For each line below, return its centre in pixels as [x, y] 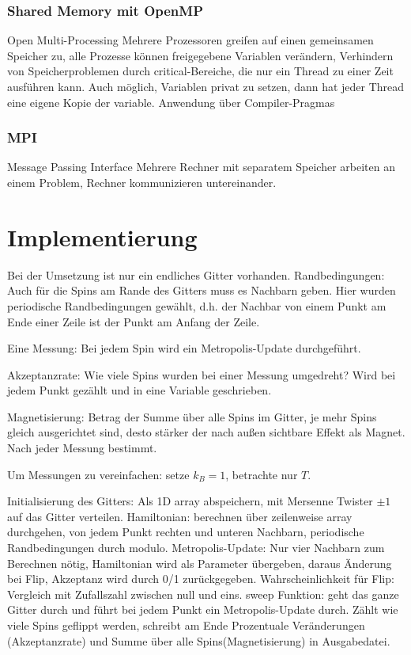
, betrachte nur [262, 474]
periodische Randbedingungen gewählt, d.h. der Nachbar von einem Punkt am [197, 305]
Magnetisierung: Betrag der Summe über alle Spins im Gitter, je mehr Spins [192, 416]
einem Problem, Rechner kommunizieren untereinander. [142, 182]
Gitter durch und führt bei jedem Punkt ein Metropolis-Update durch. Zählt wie [203, 609]
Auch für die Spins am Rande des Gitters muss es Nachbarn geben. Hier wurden [202, 290]
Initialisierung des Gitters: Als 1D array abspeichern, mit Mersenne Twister [190, 501]
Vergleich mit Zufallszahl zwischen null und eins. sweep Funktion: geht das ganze [203, 594]
